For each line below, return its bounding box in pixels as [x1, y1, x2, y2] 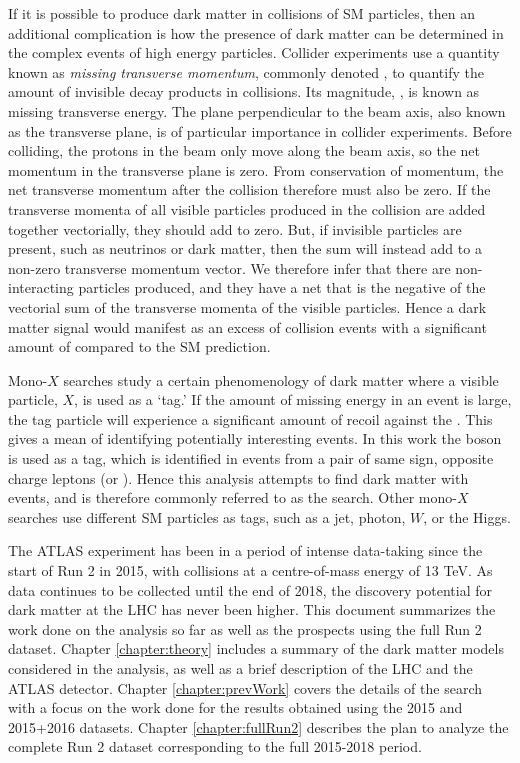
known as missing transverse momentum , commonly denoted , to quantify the [8, 61, 484, 82]
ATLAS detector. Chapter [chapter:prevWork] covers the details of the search [8, 677, 482, 698]
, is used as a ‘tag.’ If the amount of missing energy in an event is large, [74, 389, 512, 410]
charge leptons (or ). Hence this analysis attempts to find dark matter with [8, 467, 469, 488]
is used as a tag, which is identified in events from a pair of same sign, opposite [8, 448, 494, 469]
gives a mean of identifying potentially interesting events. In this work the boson [8, 428, 502, 449]
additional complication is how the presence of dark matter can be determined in [8, 22, 504, 43]
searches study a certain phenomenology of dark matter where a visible [63, 369, 499, 390]
